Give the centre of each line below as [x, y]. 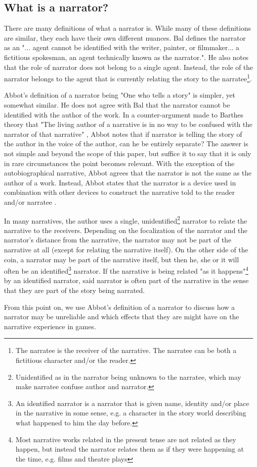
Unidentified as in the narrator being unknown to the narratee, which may [128, 377]
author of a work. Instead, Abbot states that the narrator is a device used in [120, 182]
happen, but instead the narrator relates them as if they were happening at [130, 449]
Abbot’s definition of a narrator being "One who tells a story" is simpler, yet [120, 95]
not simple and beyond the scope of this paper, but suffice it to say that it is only [128, 153]
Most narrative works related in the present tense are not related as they [126, 439]
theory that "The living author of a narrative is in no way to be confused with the [128, 124]
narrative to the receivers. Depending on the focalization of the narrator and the [126, 230]
